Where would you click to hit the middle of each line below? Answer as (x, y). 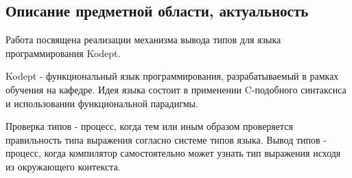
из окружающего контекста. (63, 166)
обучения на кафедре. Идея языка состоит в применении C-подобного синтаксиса (176, 89)
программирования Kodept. (63, 53)
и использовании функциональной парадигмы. (102, 103)
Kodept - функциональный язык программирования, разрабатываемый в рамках (172, 76)
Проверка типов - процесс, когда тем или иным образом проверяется (149, 126)
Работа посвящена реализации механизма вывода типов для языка (143, 40)
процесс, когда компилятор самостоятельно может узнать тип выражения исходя (173, 153)
